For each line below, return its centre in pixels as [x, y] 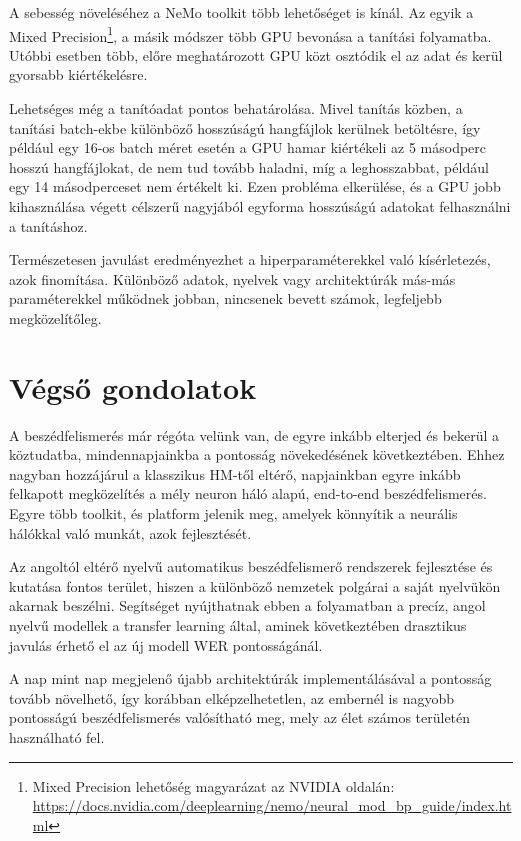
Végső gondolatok [133, 386]
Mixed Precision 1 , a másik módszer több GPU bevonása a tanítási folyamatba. [250, 34]
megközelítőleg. [55, 317]
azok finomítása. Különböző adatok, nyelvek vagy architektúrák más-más [232, 278]
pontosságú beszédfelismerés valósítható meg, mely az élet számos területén [240, 717]
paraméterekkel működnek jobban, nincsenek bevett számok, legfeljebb [225, 298]
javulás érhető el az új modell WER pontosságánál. [166, 644]
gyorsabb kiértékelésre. [78, 74]
